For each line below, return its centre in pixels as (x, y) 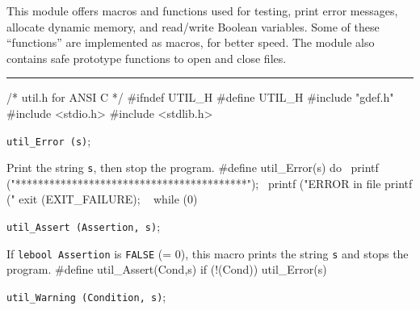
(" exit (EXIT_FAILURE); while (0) (102, 199)
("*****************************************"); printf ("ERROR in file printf (210, 183)
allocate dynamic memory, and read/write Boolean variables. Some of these (193, 26)
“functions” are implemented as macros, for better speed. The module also (191, 42)
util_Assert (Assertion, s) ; (84, 226)
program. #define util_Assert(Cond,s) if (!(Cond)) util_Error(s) (167, 269)
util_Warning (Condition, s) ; (86, 296)
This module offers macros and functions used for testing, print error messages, (202, 10)
